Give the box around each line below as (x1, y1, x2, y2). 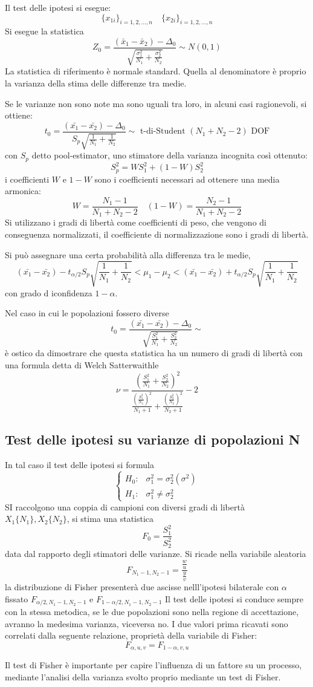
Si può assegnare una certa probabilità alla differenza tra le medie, (5, 248, 251, 261)
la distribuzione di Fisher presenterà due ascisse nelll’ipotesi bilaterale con (5, 581, 279, 593)
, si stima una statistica (66, 512, 154, 525)
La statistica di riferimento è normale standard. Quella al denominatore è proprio (5, 65, 306, 77)
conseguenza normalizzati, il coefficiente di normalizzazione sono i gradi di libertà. (5, 227, 309, 240)
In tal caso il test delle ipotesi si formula (5, 458, 154, 471)
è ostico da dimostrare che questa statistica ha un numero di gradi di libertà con (5, 347, 303, 359)
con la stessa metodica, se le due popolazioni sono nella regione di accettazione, (5, 605, 299, 618)
